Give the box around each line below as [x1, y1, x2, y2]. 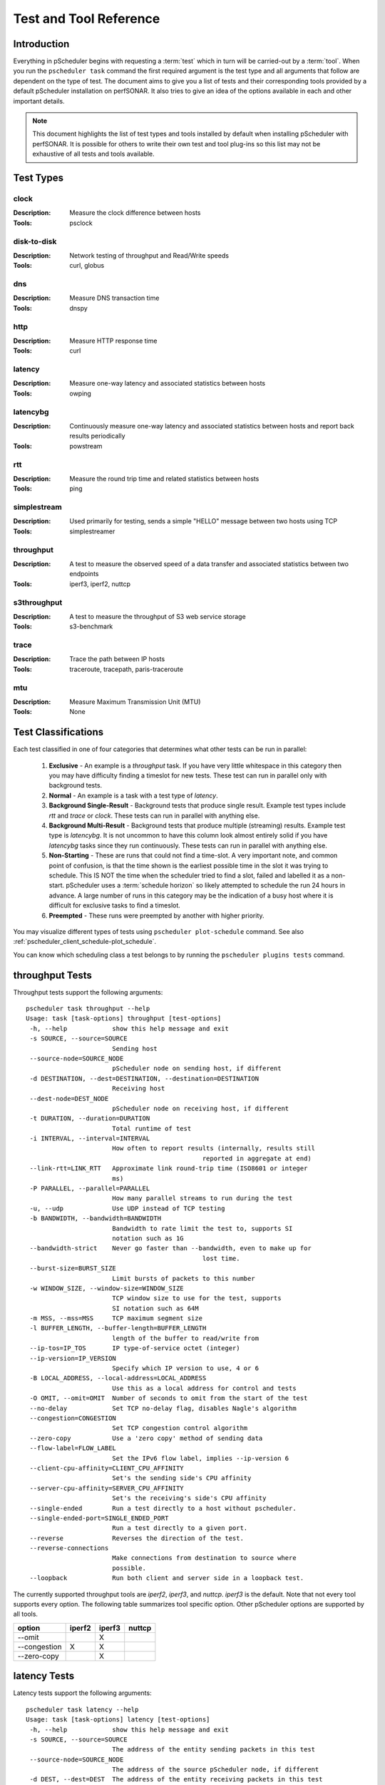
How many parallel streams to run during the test [111, 1195, 293, 1202]
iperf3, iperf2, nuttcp [69, 579, 131, 588]
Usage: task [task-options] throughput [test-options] [26, 1015, 222, 1022]
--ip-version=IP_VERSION [29, 1354, 117, 1362]
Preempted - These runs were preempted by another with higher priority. [48, 911, 265, 920]
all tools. [13, 1610, 38, 1619]
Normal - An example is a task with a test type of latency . [48, 791, 218, 800]
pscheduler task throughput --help [26, 1004, 150, 1012]
